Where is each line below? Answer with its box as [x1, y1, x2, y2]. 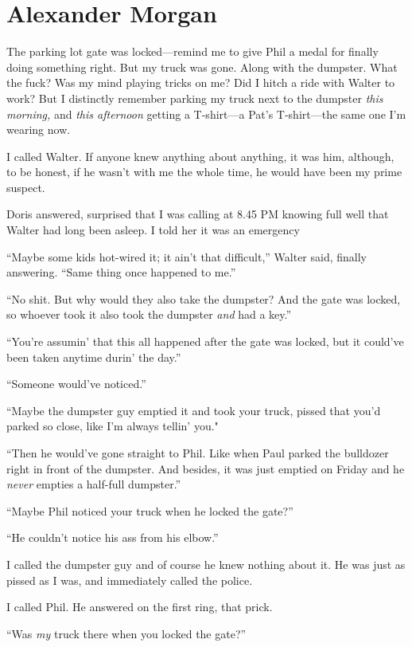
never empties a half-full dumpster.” [6, 476, 181, 492]
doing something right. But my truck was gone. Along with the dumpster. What [6, 58, 398, 75]
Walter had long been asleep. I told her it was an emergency [6, 222, 300, 238]
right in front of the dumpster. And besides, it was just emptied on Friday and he [6, 460, 405, 476]
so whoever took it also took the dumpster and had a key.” [6, 306, 292, 323]
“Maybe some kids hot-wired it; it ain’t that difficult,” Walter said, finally [6, 248, 367, 265]
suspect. [6, 178, 45, 195]
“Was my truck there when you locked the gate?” [6, 625, 247, 641]
